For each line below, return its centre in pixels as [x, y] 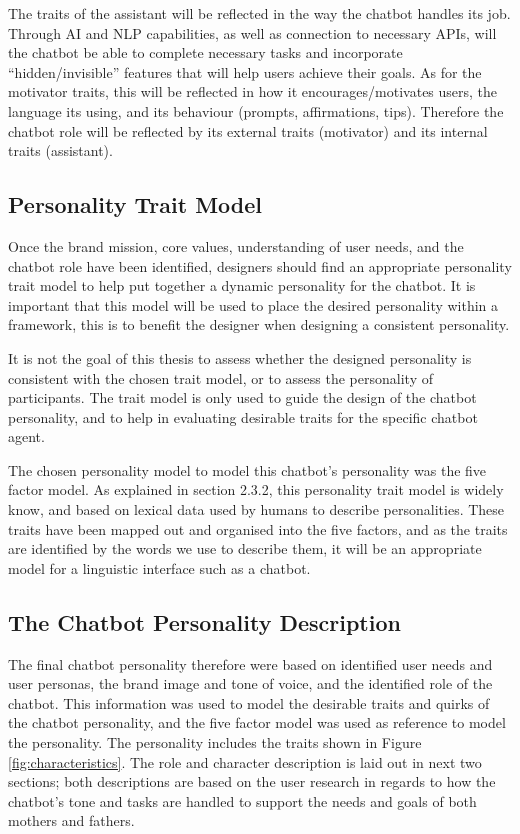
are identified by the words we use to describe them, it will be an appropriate [245, 548]
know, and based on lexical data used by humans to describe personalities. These [256, 509]
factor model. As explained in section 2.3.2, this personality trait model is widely [256, 489]
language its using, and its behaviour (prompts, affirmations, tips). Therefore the [256, 110]
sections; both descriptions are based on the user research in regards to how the [252, 781]
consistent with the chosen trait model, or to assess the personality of [220, 377]
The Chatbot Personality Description [204, 621]
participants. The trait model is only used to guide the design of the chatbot [242, 397]
